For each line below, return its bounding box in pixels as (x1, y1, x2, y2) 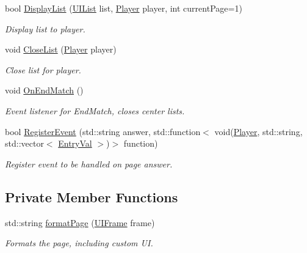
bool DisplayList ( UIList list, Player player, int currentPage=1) (5, 2, 242, 14)
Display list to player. (5, 22, 85, 35)
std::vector (5, 137, 44, 150)
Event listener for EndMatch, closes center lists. (5, 104, 185, 117)
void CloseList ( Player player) (5, 43, 117, 56)
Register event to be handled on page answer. (5, 157, 173, 170)
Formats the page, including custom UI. (5, 237, 153, 249)
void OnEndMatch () (5, 84, 84, 97)
